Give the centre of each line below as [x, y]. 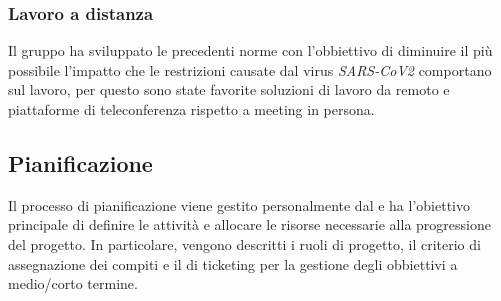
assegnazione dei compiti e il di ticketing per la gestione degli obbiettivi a [233, 263]
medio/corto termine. [73, 283]
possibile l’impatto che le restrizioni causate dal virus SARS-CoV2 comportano [250, 69]
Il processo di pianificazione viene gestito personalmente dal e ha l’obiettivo [239, 204]
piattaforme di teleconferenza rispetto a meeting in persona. [191, 109]
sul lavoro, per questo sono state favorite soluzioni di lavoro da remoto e [229, 89]
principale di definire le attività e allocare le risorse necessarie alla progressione [249, 224]
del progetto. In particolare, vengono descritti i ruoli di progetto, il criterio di [244, 243]
